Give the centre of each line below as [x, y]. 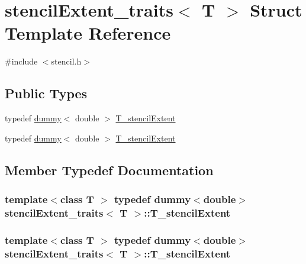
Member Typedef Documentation [109, 170]
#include [21, 61]
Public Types [46, 93]
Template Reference [88, 33]
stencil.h [66, 61]
